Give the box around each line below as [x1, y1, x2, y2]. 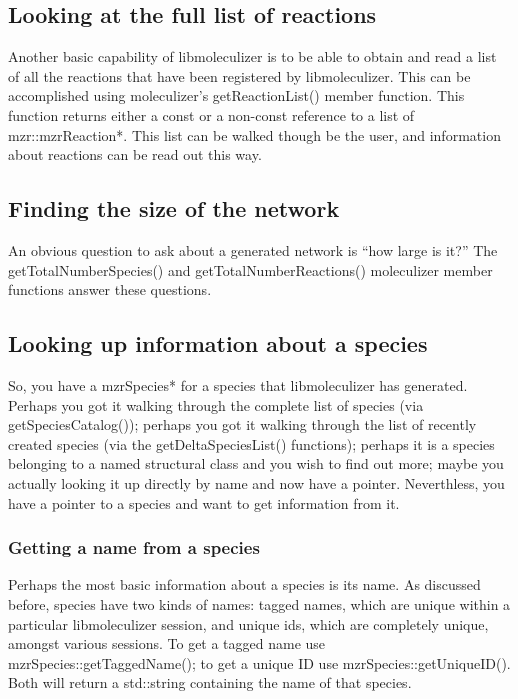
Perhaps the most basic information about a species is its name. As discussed [8, 574, 481, 595]
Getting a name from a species [8, 535, 260, 560]
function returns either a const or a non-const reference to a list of [8, 104, 415, 125]
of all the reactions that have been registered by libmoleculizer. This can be [8, 65, 471, 86]
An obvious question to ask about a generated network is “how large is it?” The [8, 239, 498, 260]
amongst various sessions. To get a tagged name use [8, 633, 326, 654]
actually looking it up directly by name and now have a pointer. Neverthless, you [8, 472, 505, 493]
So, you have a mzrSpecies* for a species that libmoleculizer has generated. [8, 374, 468, 395]
